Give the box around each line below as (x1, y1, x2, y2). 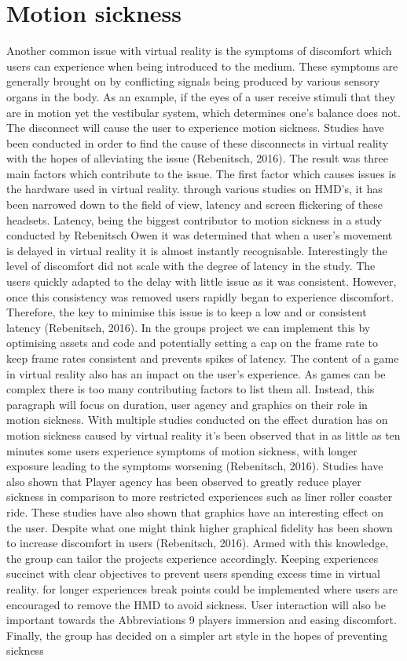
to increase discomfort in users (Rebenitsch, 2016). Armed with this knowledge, (6, 535, 389, 551)
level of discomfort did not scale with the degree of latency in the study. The (6, 257, 376, 274)
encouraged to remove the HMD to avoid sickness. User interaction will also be (6, 596, 386, 612)
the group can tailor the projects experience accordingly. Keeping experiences (6, 550, 379, 566)
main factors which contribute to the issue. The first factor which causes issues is (6, 165, 396, 181)
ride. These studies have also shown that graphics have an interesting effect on (6, 503, 384, 520)
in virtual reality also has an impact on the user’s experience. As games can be (6, 365, 386, 382)
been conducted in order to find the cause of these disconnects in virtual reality (6, 134, 389, 151)
